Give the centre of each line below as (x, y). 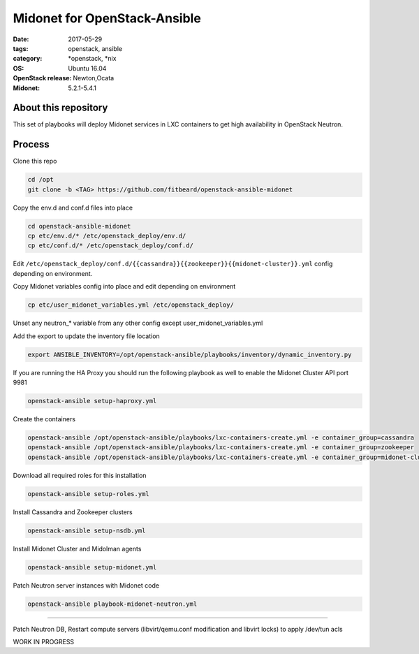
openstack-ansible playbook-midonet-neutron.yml (112, 604)
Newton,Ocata (94, 78)
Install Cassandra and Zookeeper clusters (73, 512)
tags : (21, 48)
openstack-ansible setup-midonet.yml (92, 567)
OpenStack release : (42, 78)
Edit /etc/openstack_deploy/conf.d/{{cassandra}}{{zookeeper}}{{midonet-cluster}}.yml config (173, 264)
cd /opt (41, 180)
